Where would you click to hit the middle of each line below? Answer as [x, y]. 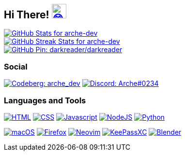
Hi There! [27, 15]
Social [16, 66]
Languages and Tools [45, 100]
